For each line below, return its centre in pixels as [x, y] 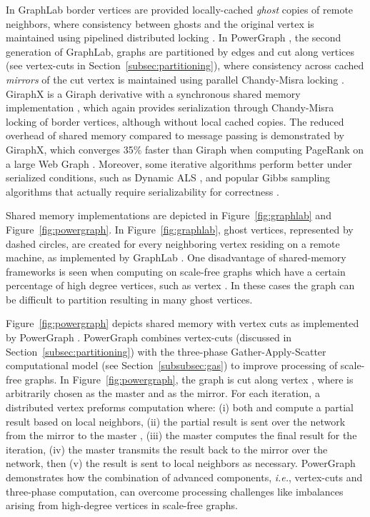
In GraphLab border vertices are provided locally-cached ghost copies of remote [180, 9]
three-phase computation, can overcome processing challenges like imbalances [175, 491]
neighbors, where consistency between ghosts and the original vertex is [160, 23]
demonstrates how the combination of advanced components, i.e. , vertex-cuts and [184, 477]
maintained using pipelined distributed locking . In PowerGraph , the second [174, 37]
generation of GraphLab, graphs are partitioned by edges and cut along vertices [180, 51]
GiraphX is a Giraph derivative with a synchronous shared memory [153, 93]
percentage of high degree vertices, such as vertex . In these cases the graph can [180, 285]
